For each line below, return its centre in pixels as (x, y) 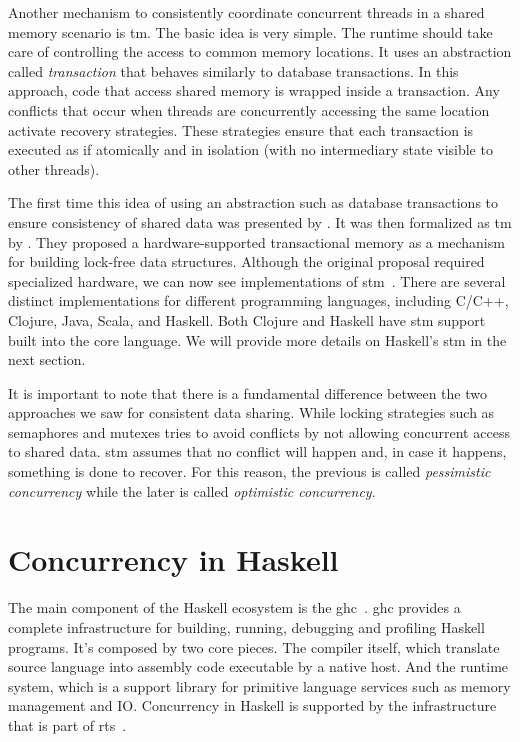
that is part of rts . (67, 724)
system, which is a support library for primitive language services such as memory (259, 685)
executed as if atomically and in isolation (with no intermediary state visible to (250, 149)
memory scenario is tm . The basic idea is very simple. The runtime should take (250, 31)
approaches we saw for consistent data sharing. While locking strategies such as (251, 412)
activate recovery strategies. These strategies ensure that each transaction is (241, 129)
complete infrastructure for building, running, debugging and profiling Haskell (246, 626)
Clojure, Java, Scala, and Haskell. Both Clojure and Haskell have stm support (247, 319)
